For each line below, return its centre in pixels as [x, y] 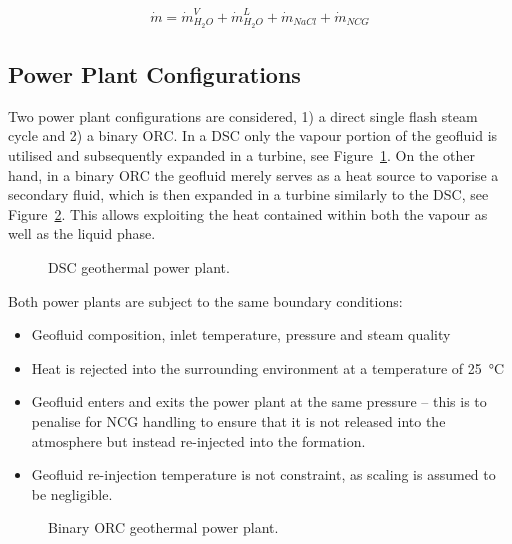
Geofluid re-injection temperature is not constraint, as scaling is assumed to [263, 474]
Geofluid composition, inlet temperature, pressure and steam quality [241, 334]
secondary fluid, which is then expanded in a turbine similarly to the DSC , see [248, 194]
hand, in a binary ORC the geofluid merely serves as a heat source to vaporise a [253, 174]
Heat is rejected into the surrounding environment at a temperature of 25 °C [268, 367]
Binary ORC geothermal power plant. [163, 527]
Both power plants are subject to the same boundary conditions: [205, 300]
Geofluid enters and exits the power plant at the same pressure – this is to [259, 401]
